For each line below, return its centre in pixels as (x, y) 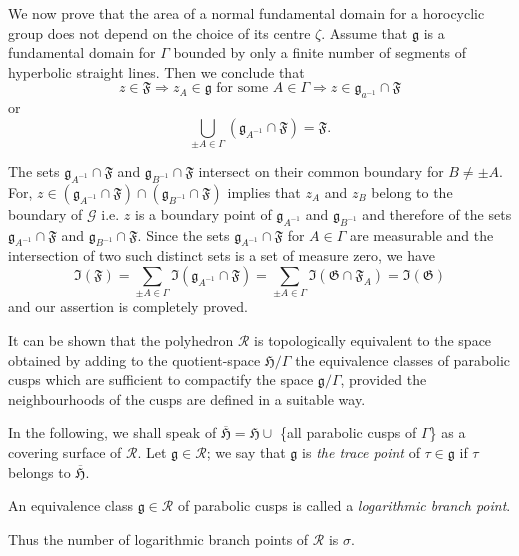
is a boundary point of (203, 213)
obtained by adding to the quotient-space (134, 359)
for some (242, 88)
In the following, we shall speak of (112, 432)
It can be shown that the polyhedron (121, 340)
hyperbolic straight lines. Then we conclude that (156, 71)
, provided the (383, 379)
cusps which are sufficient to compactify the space (161, 379)
